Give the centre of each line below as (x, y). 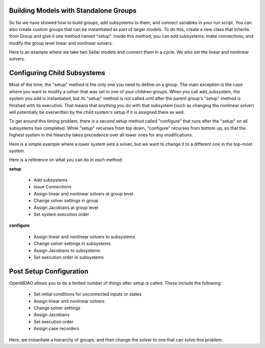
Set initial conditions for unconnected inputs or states (88, 294)
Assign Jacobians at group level (66, 207)
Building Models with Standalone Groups (73, 11)
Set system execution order (61, 214)
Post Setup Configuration (49, 271)
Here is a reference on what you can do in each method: (66, 160)
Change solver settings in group (66, 201)
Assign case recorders (56, 328)
